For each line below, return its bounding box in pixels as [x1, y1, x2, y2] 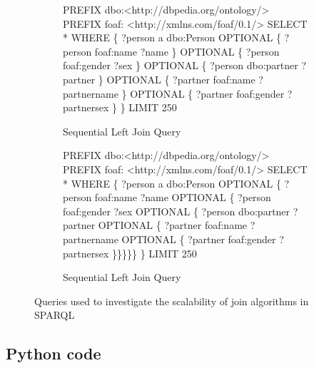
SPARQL [34, 307, 75, 322]
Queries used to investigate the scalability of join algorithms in [34, 293, 309, 308]
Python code [6, 342, 101, 364]
